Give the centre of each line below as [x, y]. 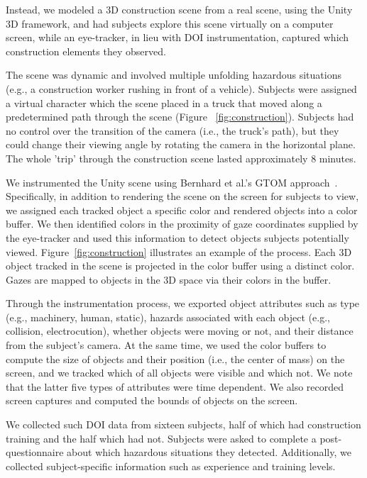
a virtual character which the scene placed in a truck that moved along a [164, 102]
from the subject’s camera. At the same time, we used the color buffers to [166, 345]
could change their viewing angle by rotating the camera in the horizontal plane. [181, 144]
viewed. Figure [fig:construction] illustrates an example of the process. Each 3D [179, 251]
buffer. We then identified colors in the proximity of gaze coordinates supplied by [182, 224]
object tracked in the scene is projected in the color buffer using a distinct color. [180, 266]
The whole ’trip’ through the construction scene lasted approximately [157, 158]
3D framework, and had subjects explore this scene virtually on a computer [170, 23]
